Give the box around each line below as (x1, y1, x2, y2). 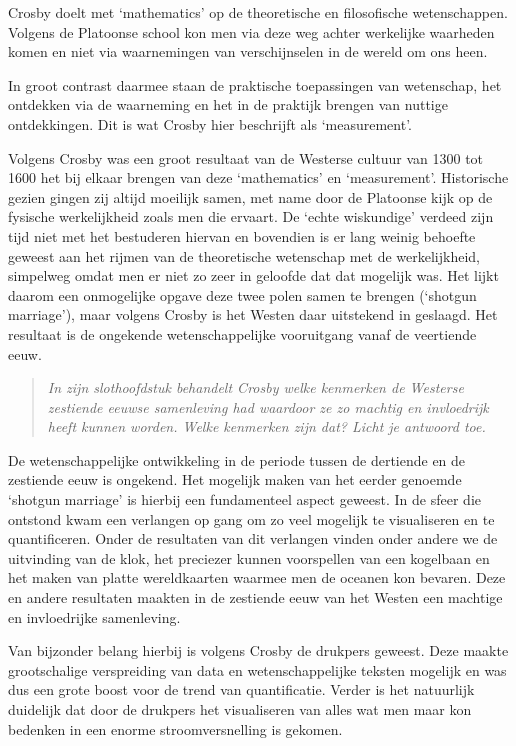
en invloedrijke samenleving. (8, 606, 181, 627)
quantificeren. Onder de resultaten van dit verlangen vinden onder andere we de (8, 528, 498, 549)
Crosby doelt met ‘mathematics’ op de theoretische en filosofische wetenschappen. (8, 2, 508, 22)
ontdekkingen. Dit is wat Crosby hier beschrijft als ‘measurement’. (8, 113, 413, 134)
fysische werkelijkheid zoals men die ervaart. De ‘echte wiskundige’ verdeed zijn (8, 206, 494, 227)
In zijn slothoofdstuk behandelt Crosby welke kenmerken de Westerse (47, 377, 464, 398)
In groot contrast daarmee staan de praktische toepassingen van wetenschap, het (8, 74, 502, 95)
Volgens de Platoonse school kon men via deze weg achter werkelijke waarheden (8, 21, 495, 42)
